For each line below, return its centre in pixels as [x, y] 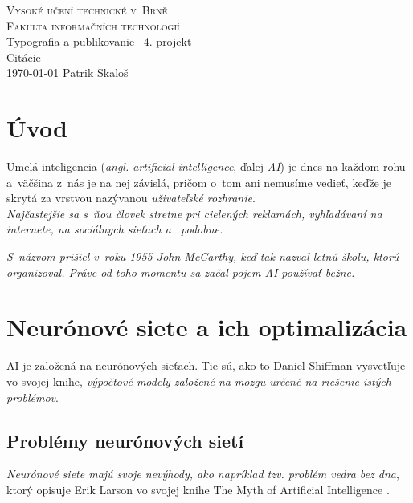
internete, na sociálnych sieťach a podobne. [115, 229]
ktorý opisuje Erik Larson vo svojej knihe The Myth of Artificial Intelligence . [198, 489]
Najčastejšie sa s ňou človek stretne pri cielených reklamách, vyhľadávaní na [194, 213]
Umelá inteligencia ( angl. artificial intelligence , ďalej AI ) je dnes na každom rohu [206, 166]
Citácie [24, 57]
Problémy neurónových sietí [125, 440]
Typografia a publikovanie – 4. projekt [99, 41]
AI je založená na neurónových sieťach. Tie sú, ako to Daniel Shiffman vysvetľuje [206, 365]
